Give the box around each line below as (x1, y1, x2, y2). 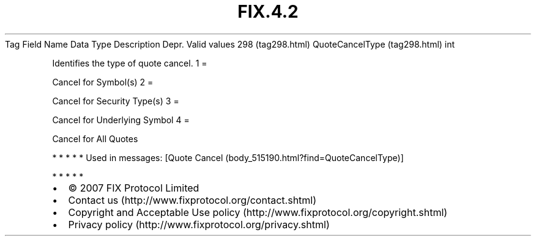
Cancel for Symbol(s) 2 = (52, 76, 154, 87)
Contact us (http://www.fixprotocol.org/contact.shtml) (68, 193, 317, 206)
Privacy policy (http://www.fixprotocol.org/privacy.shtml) (68, 218, 330, 231)
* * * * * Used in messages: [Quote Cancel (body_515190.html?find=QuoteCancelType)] (52, 152, 404, 163)
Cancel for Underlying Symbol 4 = (52, 114, 190, 125)
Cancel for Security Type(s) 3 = (52, 95, 179, 106)
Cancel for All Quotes (52, 133, 138, 144)
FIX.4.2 (237, 1, 299, 22)
